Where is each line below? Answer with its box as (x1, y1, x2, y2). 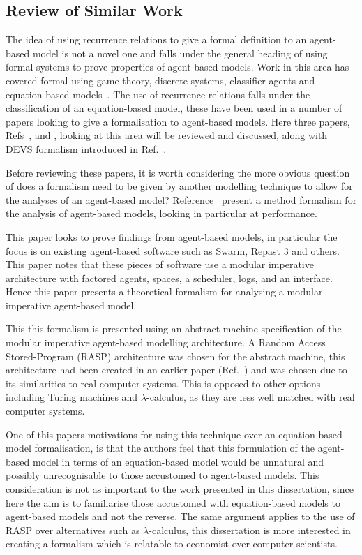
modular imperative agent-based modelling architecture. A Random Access (6, 335, 326, 350)
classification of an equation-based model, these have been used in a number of (6, 101, 342, 115)
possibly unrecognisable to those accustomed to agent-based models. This (6, 468, 319, 482)
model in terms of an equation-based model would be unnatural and (32, 454, 324, 468)
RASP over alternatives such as (6, 522, 140, 537)
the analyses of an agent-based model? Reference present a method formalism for (6, 192, 357, 207)
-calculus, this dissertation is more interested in (149, 522, 351, 537)
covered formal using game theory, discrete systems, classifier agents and (6, 73, 315, 87)
